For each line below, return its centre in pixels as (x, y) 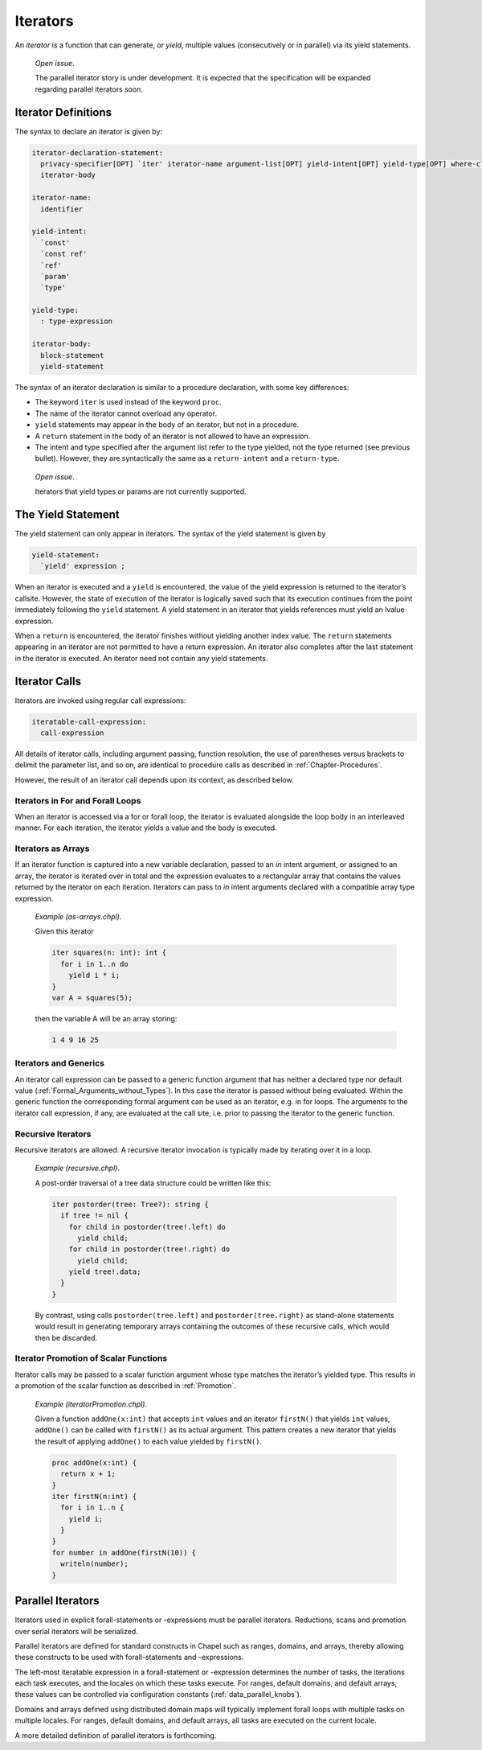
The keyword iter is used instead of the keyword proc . (129, 402)
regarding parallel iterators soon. (89, 89)
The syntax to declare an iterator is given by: (89, 131)
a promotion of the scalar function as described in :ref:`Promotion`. (125, 1386)
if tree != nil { (94, 1216)
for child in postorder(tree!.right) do (149, 1249)
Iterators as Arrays (52, 848)
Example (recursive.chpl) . (78, 1168)
